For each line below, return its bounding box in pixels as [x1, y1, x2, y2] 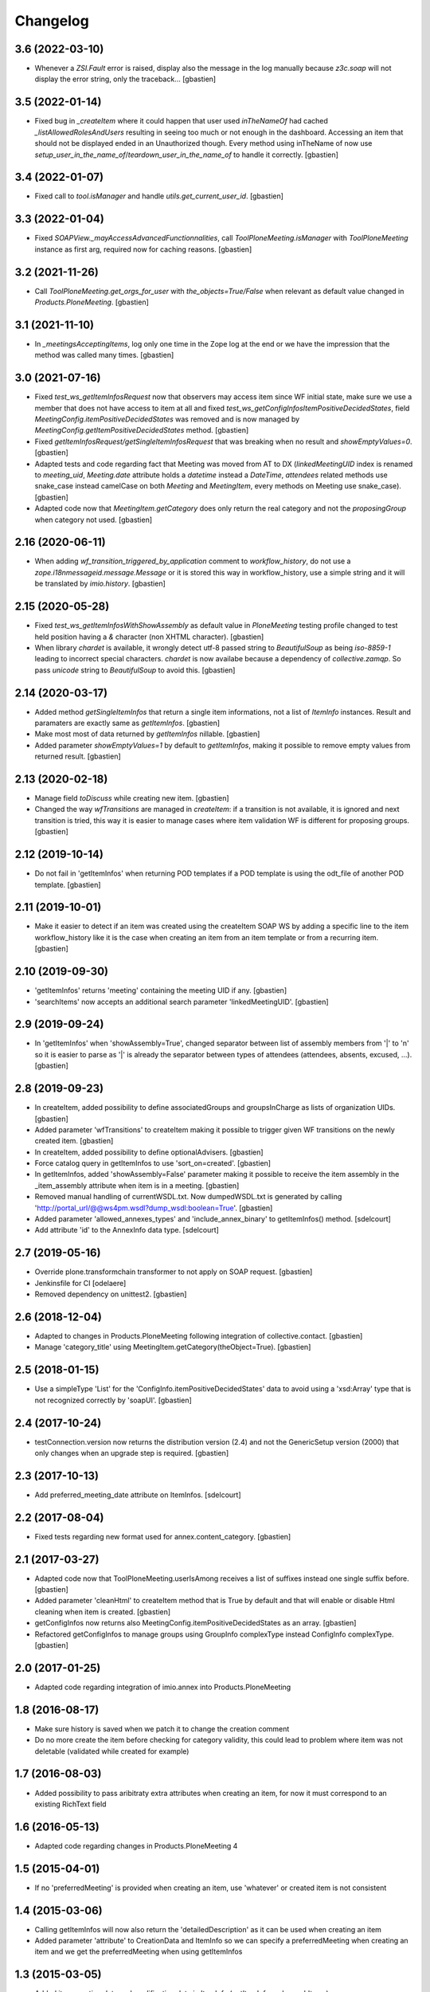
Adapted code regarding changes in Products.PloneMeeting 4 [34, 1841, 238, 1850]
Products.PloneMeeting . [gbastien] [34, 297, 149, 307]
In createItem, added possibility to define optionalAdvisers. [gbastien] [34, 1147, 264, 1157]
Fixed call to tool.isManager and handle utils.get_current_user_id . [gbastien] [34, 191, 284, 201]
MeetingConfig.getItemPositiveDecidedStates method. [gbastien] [34, 425, 249, 435]
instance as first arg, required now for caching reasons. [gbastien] [34, 244, 252, 254]
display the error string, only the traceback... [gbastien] [34, 74, 217, 84]
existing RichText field [34, 1799, 107, 1809]
